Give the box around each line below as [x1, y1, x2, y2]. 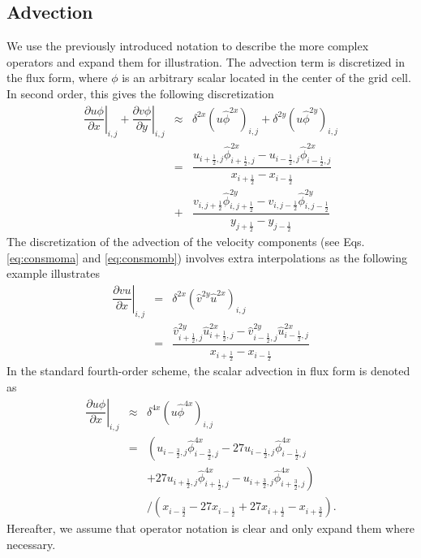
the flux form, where [6, 69, 108, 86]
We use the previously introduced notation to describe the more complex [6, 37, 369, 54]
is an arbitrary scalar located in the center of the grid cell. [122, 69, 411, 86]
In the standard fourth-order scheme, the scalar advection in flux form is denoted [6, 362, 410, 379]
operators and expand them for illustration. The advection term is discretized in [6, 53, 405, 70]
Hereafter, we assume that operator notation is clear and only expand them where [6, 520, 415, 537]
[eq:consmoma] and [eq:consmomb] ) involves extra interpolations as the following [6, 249, 407, 266]
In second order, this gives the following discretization [6, 84, 274, 102]
